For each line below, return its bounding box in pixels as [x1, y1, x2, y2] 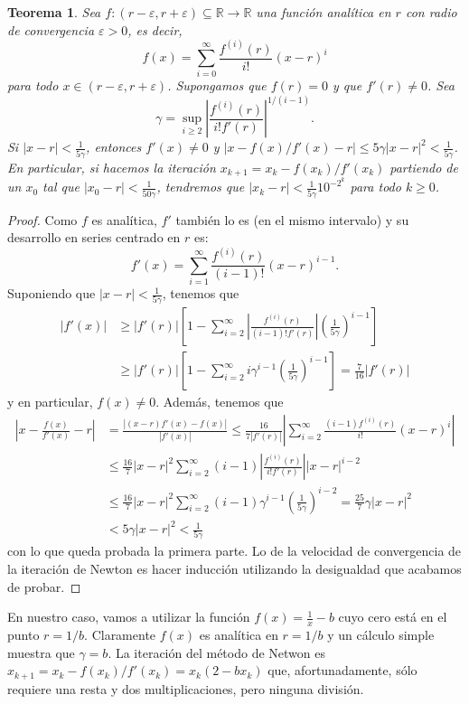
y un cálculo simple [327, 625, 435, 644]
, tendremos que [156, 177, 245, 196]
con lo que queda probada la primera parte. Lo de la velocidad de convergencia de [7, 541, 462, 560]
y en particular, [7, 392, 93, 411]
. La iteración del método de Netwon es [108, 643, 325, 662]
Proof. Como [7, 210, 78, 229]
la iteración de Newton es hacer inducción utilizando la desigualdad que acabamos [7, 559, 462, 578]
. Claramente [84, 625, 156, 644]
